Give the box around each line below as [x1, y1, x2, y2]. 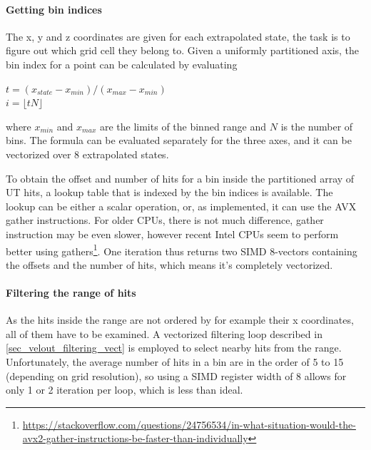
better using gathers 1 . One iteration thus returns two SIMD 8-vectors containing [6, 241, 357, 258]
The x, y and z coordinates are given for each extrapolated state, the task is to [6, 29, 350, 44]
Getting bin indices [6, 1, 102, 16]
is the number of [280, 118, 353, 133]
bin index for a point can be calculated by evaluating [6, 56, 238, 71]
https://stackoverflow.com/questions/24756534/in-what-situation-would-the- [22, 416, 356, 431]
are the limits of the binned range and [99, 118, 267, 133]
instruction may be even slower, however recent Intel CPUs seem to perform [6, 226, 339, 241]
